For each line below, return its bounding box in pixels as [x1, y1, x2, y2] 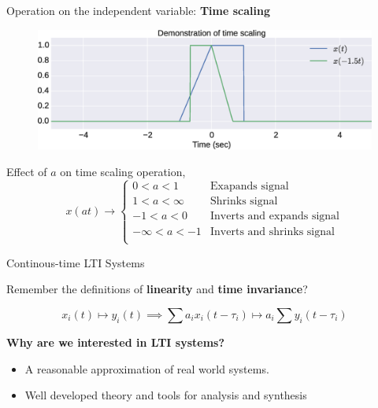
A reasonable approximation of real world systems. [24, 360, 269, 377]
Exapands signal [210, 181, 289, 193]
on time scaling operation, [60, 163, 186, 179]
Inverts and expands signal [210, 211, 339, 222]
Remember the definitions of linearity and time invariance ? [6, 281, 308, 297]
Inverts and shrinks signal [210, 226, 335, 237]
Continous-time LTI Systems [6, 254, 145, 270]
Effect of [6, 163, 47, 179]
